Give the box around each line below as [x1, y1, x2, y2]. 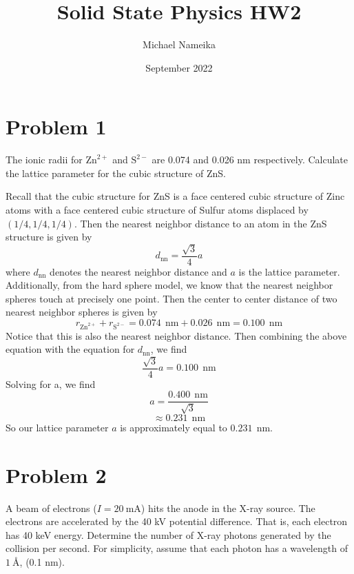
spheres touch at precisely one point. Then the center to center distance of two [6, 291, 337, 305]
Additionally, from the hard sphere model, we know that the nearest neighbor [6, 278, 333, 292]
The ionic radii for [6, 152, 83, 167]
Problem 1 [6, 112, 107, 141]
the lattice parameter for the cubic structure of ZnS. [6, 165, 226, 180]
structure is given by [6, 229, 92, 244]
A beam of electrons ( [6, 500, 97, 515]
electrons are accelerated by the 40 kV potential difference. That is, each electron [6, 514, 348, 529]
